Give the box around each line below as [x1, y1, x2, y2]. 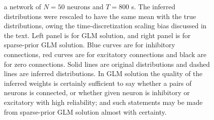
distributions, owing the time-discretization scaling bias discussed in [4, 20, 207, 31]
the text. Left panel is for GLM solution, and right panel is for [4, 30, 191, 40]
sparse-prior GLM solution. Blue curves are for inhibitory [4, 40, 175, 50]
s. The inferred [131, 1, 175, 11]
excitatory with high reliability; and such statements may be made [4, 97, 203, 107]
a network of [4, 1, 41, 11]
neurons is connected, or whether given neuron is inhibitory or [4, 87, 190, 98]
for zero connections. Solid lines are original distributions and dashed [4, 59, 210, 69]
